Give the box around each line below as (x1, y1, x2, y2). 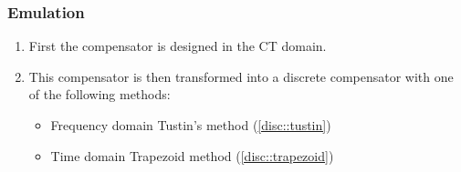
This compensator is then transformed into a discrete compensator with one (28, 66, 454, 86)
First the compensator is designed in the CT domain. (28, 36, 327, 56)
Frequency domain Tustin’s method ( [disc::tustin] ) (50, 116, 331, 134)
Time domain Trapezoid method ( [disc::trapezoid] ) (50, 146, 334, 165)
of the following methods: (28, 85, 171, 104)
